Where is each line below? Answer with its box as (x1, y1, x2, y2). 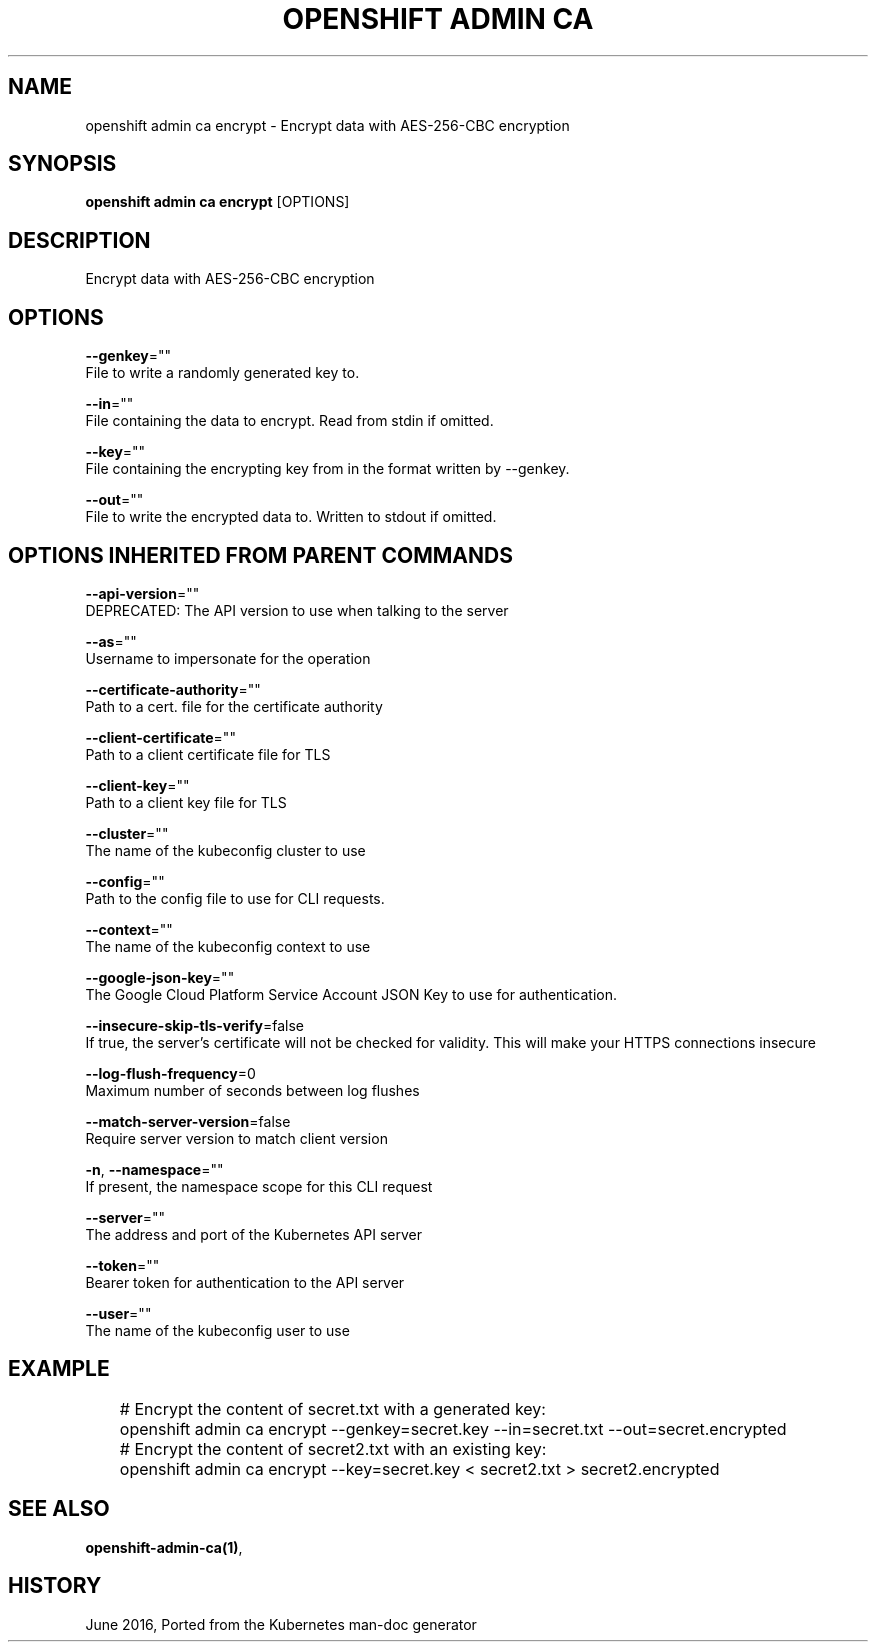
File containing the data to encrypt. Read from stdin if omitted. (85, 412, 494, 430)
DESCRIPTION (8, 227, 151, 253)
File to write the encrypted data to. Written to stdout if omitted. (85, 508, 497, 526)
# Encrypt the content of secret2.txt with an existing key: (119, 1438, 547, 1459)
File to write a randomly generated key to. (85, 364, 360, 382)
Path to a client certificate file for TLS (85, 745, 331, 763)
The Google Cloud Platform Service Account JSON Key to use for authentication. (85, 985, 618, 1003)
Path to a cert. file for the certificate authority (85, 697, 383, 715)
